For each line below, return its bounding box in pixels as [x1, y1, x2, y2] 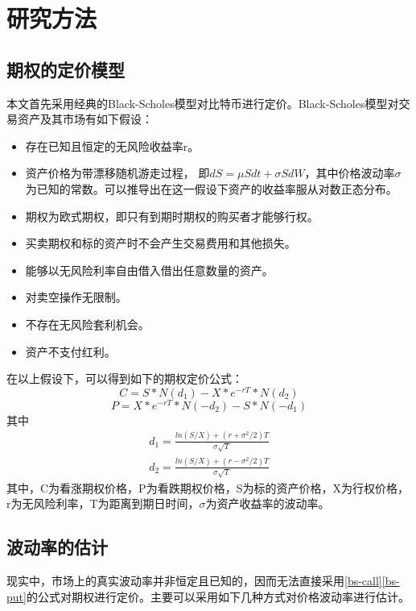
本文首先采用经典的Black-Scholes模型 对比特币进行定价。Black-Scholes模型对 [6, 94, 399, 111]
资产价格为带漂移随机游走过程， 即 [25, 164, 210, 181]
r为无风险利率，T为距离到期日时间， [6, 495, 200, 512]
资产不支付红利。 [25, 343, 116, 360]
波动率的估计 [6, 534, 108, 559]
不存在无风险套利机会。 [25, 315, 150, 332]
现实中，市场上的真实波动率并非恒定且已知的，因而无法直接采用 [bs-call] [6, 572, 382, 588]
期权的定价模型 [6, 56, 125, 81]
